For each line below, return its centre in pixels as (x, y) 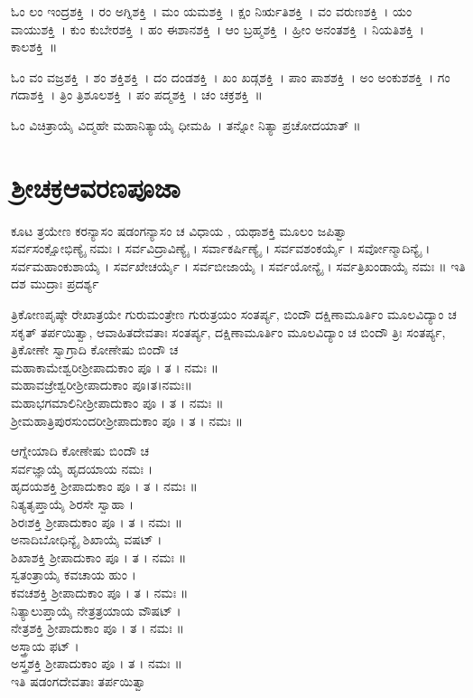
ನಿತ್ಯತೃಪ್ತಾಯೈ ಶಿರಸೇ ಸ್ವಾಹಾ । (73, 504)
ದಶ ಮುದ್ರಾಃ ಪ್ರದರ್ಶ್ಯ (55, 283)
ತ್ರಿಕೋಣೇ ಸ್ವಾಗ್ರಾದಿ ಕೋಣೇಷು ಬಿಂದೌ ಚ (95, 349)
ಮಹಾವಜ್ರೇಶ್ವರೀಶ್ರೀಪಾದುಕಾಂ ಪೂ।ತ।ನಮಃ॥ (102, 385)
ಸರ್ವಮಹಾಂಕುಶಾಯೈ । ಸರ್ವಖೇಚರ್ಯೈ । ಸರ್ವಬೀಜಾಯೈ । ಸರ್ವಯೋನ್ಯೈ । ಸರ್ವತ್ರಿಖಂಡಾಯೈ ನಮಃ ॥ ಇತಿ (238, 265)
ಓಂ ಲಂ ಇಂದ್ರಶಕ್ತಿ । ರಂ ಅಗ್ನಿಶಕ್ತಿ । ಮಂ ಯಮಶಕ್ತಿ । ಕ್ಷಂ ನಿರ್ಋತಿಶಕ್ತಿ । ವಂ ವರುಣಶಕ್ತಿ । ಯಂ (212, 11)
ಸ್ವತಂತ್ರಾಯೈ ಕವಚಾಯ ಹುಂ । (74, 575)
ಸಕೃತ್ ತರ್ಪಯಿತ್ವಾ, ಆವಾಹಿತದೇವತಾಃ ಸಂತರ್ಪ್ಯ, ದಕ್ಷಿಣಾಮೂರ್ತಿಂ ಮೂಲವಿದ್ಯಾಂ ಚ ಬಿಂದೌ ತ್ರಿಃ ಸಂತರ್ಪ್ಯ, (228, 331)
